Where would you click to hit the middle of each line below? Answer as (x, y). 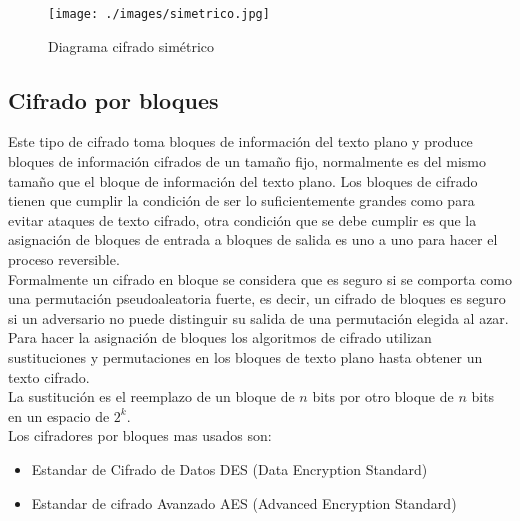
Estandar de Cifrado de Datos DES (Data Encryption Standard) (229, 468)
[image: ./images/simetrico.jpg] (159, 14)
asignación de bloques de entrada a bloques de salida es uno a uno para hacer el (253, 239)
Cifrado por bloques (113, 99)
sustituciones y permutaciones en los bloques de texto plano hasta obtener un (245, 356)
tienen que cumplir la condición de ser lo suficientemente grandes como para (241, 200)
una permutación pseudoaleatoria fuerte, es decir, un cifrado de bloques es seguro (257, 298)
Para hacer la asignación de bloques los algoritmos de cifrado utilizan (220, 337)
